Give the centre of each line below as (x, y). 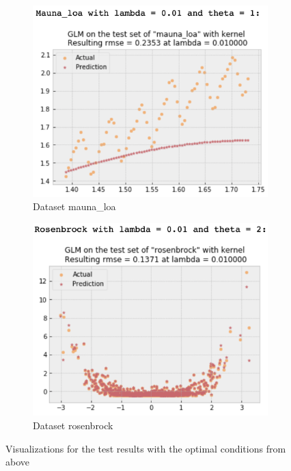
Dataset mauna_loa (74, 206)
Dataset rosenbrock (73, 425)
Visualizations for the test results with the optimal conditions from (146, 448)
